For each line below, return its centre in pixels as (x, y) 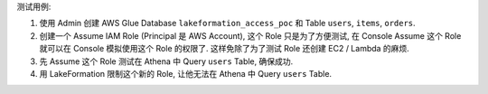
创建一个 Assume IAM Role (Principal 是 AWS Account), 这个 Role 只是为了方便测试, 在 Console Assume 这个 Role (250, 35)
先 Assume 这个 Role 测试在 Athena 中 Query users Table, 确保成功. (166, 61)
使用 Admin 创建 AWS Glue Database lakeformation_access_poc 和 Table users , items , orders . (227, 23)
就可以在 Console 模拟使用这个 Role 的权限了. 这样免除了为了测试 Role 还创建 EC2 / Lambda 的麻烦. (225, 49)
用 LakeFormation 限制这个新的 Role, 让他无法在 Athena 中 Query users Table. (186, 73)
